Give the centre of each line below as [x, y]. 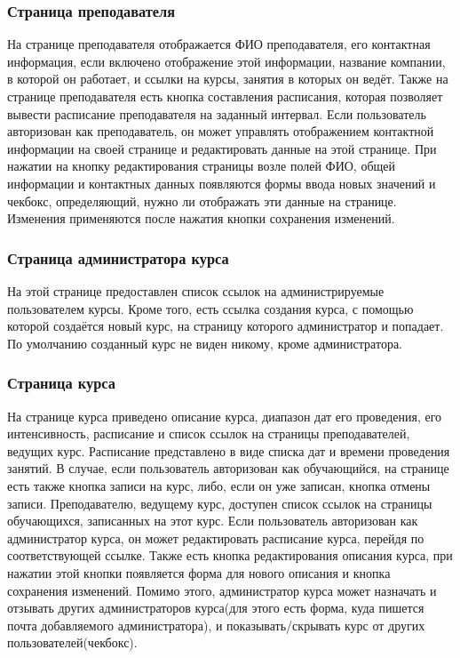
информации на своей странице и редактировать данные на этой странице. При [222, 148]
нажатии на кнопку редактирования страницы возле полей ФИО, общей [202, 166]
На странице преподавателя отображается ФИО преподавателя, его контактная [219, 44]
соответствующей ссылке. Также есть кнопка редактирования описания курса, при [230, 555]
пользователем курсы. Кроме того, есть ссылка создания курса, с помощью [210, 308]
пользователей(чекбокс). [72, 642]
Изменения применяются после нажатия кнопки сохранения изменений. [201, 218]
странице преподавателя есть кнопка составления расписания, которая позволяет [225, 96]
